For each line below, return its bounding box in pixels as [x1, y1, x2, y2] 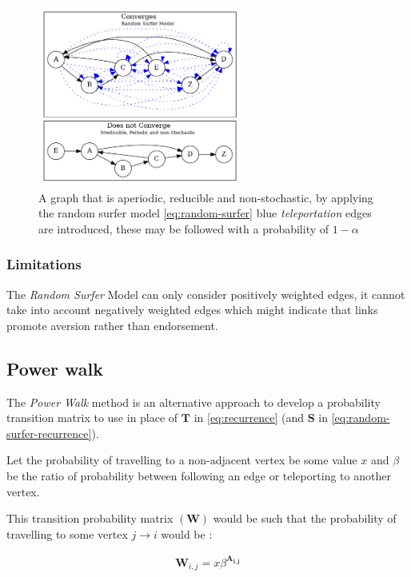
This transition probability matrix [6, 510, 174, 527]
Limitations [6, 254, 82, 274]
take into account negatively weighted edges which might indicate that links [6, 301, 378, 318]
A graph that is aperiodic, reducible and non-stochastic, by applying [38, 189, 373, 205]
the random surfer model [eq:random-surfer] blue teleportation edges [38, 205, 372, 221]
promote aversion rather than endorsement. [6, 316, 218, 333]
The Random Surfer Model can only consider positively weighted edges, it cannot [6, 285, 405, 302]
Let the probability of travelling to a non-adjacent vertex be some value [6, 452, 357, 468]
